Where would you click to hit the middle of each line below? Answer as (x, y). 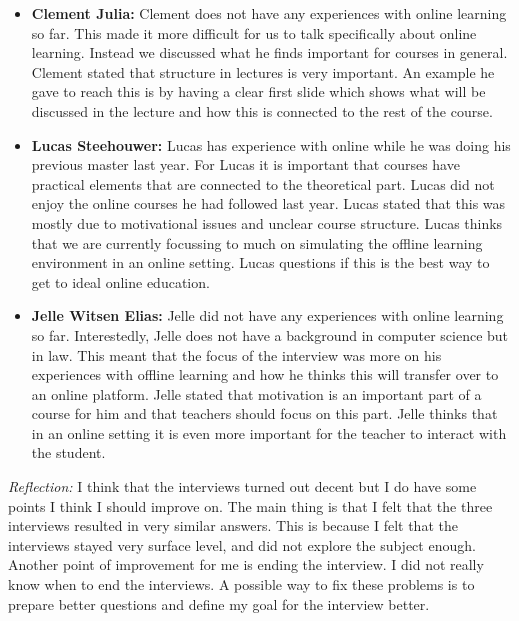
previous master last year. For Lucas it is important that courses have (245, 164)
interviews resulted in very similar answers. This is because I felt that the (233, 525)
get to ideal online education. (120, 281)
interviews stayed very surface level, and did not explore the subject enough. (242, 544)
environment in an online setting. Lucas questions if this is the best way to (260, 262)
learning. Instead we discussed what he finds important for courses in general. (269, 52)
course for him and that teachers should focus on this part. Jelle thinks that (264, 413)
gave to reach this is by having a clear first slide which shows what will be (258, 91)
